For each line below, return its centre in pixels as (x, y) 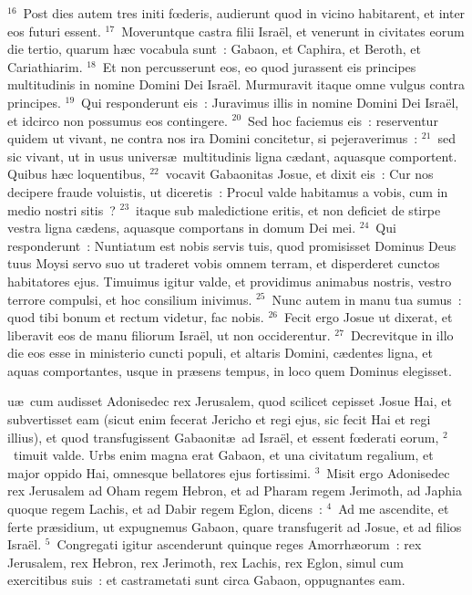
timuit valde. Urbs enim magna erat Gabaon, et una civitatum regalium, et (223, 455)
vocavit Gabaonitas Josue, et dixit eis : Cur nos (299, 174)
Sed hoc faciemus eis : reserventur (343, 120)
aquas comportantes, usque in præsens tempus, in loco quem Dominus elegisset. (230, 370)
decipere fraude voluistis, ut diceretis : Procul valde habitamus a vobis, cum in (228, 191)
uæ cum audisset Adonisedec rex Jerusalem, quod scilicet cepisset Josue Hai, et (230, 401)
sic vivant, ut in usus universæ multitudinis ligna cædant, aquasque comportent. (232, 156)
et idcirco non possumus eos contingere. (118, 120)
